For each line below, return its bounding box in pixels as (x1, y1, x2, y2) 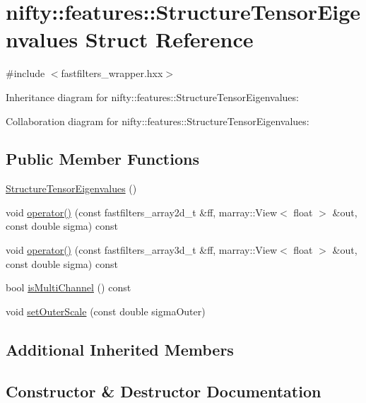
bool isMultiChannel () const (6, 280, 131, 295)
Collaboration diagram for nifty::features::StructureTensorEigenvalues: (6, 113, 309, 128)
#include (6, 66, 45, 81)
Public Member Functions (6, 148, 199, 170)
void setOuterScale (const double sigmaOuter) (6, 303, 206, 318)
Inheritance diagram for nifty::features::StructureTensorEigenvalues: (6, 89, 299, 104)
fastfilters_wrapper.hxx (61, 66, 163, 81)
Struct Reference (85, 25, 254, 54)
